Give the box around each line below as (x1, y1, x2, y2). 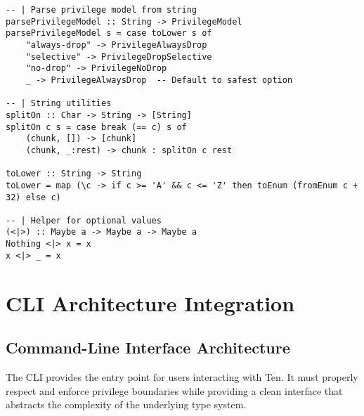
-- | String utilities (6, 98, 112, 109)
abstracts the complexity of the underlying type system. (6, 397, 247, 412)
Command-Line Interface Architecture (6, 337, 290, 358)
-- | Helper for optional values (6, 215, 162, 226)
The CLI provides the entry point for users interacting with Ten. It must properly (6, 370, 358, 384)
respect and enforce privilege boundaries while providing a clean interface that (6, 383, 343, 398)
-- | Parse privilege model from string (6, 5, 197, 15)
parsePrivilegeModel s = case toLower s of (6, 28, 212, 39)
